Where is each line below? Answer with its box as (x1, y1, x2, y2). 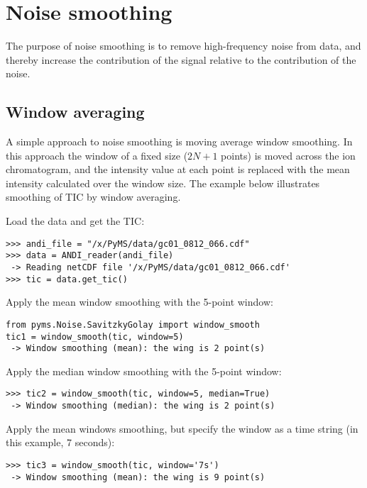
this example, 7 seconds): (6, 435, 115, 450)
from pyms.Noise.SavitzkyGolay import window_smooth (6, 319, 260, 330)
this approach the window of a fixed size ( (6, 148, 188, 162)
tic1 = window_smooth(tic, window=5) (6, 331, 184, 342)
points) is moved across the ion (221, 148, 356, 162)
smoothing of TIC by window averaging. (6, 189, 181, 204)
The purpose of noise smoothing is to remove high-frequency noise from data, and (6, 38, 361, 53)
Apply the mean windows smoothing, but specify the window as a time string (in (6, 421, 358, 436)
